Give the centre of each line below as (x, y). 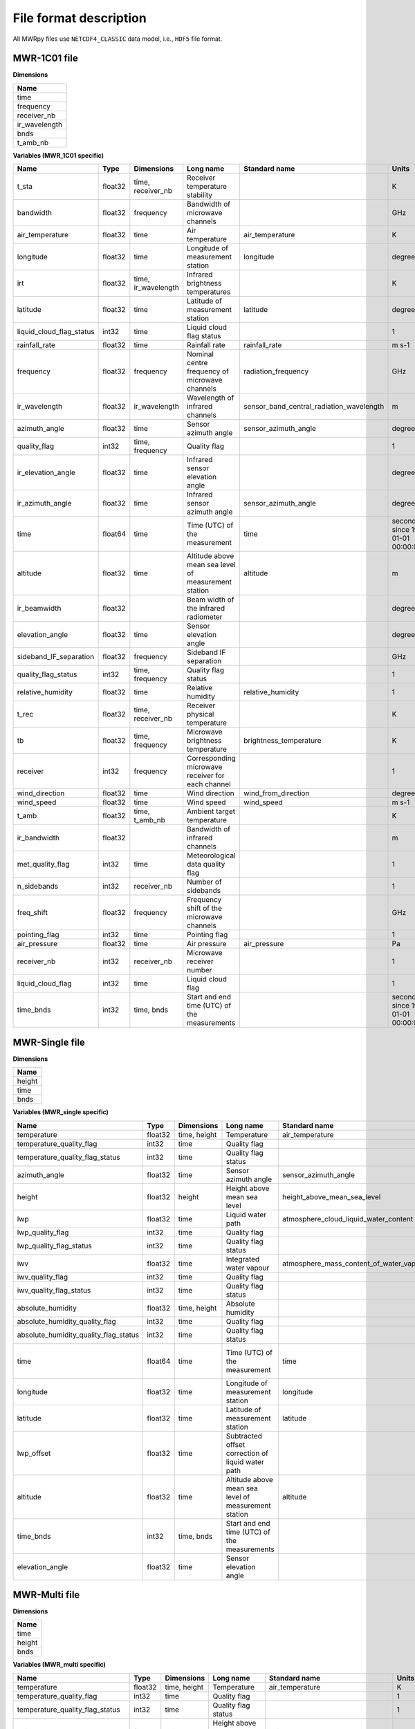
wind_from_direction (276, 793)
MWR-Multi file (46, 1594)
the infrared (206, 609)
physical (201, 714)
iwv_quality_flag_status (54, 1290)
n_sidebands (38, 887)
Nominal (201, 354)
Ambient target (211, 811)
